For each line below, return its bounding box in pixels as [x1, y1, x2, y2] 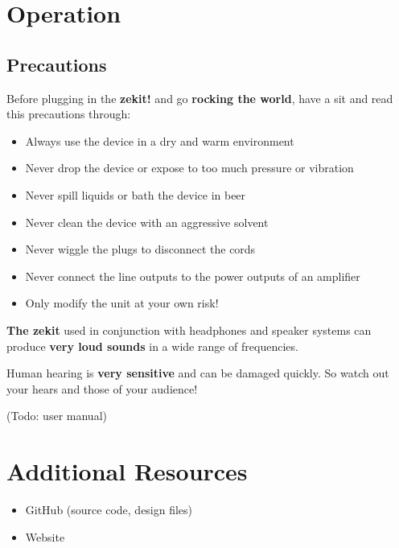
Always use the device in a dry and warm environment [25, 132, 294, 149]
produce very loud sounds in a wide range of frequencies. [6, 337, 298, 354]
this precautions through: [6, 105, 131, 122]
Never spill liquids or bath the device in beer [25, 186, 246, 203]
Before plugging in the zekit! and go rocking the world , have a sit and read [6, 89, 393, 106]
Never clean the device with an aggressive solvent [25, 213, 269, 230]
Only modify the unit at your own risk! [25, 295, 219, 311]
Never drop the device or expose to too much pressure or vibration [25, 159, 354, 176]
